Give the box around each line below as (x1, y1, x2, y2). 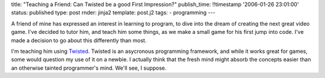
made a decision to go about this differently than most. (11, 36, 147, 44)
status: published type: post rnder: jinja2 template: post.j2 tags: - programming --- (11, 9, 216, 16)
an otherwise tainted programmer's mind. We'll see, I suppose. (11, 64, 167, 71)
